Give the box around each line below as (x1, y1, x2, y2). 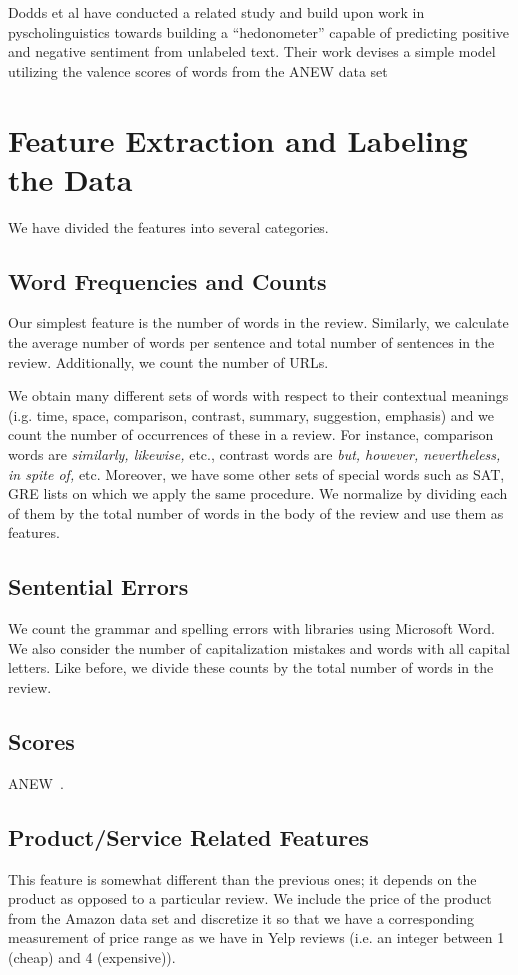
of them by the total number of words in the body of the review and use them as (8, 502, 504, 523)
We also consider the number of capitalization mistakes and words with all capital (8, 637, 510, 658)
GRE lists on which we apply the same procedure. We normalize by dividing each (8, 483, 508, 504)
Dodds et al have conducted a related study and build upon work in (8, 2, 425, 22)
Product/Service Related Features (8, 821, 369, 852)
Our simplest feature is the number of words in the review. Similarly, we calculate (8, 312, 509, 333)
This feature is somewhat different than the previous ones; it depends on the (8, 868, 477, 889)
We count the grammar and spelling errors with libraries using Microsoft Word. (8, 618, 495, 639)
